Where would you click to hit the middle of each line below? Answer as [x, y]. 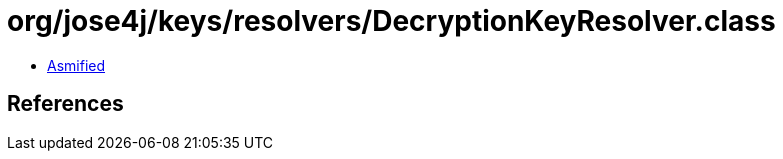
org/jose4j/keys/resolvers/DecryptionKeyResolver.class [391, 21]
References [65, 104]
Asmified [76, 65]
